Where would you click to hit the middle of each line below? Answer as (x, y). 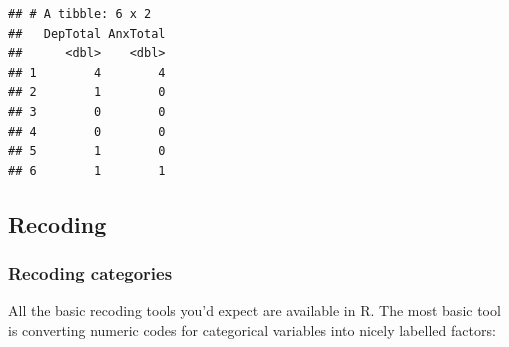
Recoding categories (90, 273)
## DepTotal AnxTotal (87, 33)
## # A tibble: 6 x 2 (80, 14)
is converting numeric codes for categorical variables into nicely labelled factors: (252, 329)
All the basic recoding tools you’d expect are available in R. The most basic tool (254, 310)
